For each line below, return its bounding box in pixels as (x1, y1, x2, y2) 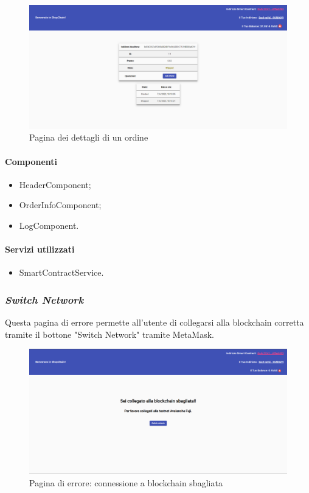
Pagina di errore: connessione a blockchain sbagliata (29, 476, 223, 489)
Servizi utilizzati (5, 243, 75, 256)
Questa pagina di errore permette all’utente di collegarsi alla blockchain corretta (5, 316, 304, 329)
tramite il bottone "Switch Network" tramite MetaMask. (5, 327, 214, 340)
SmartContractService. (19, 266, 104, 279)
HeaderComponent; (19, 178, 91, 191)
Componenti (5, 155, 58, 167)
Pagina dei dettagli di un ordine (29, 131, 148, 144)
